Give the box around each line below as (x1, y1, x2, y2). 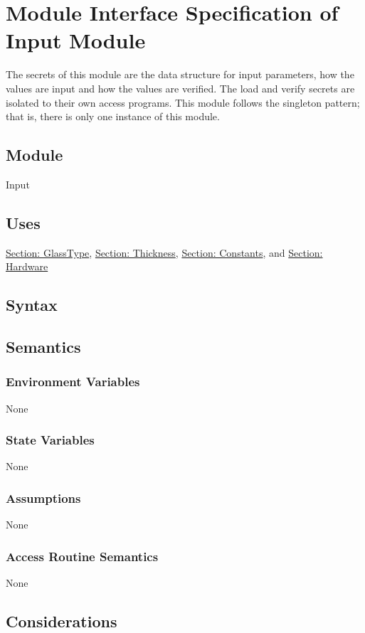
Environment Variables (6, 373, 140, 390)
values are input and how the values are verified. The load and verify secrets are (6, 80, 355, 95)
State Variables (6, 431, 95, 449)
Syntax (6, 294, 58, 316)
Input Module (6, 26, 146, 55)
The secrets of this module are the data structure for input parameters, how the (6, 67, 354, 82)
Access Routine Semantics (6, 547, 159, 565)
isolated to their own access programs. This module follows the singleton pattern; (6, 95, 360, 110)
